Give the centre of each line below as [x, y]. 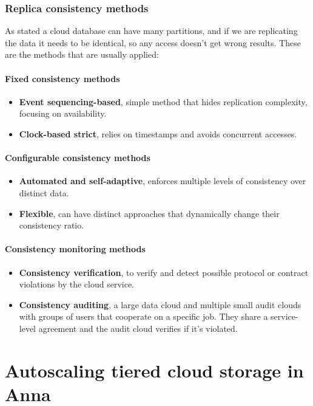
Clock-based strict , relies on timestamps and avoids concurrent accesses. [158, 133]
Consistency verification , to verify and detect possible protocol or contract [164, 272]
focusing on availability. [63, 113]
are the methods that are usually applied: [82, 54]
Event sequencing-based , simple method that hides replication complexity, [163, 101]
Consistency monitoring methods [75, 249]
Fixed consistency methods [62, 78]
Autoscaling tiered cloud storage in [154, 370]
